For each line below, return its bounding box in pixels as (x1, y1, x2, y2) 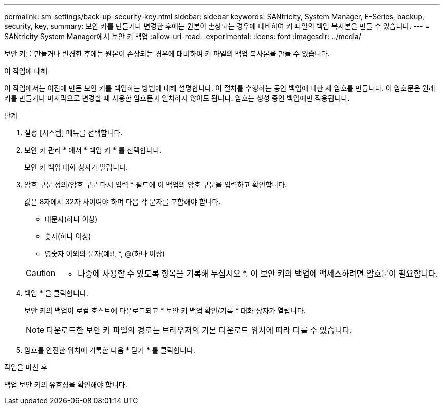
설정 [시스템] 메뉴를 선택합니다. (24, 128, 123, 137)
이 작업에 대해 (4, 66, 48, 75)
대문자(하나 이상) (45, 215, 98, 223)
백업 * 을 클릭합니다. (24, 289, 88, 297)
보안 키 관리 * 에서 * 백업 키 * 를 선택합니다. (24, 146, 162, 154)
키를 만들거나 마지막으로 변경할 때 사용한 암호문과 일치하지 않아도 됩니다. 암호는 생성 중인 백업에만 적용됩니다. (4, 94, 350, 103)
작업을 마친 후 (4, 363, 48, 371)
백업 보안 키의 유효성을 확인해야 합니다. (4, 380, 127, 389)
